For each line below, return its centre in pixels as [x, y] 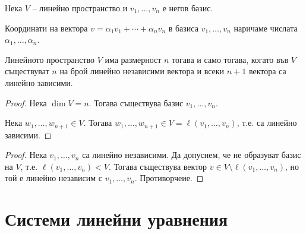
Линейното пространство [50, 59]
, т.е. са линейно [267, 123]
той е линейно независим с [53, 178]
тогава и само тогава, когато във [230, 59]
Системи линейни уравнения [116, 219]
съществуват [27, 71]
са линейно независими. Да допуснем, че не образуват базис [192, 155]
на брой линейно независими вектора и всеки [142, 71]
